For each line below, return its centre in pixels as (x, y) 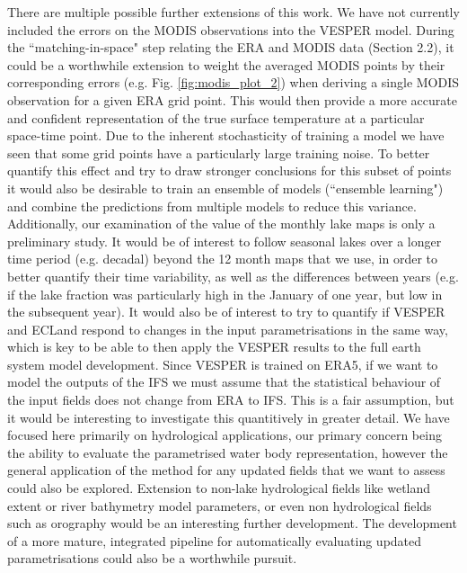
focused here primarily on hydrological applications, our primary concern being (225, 435)
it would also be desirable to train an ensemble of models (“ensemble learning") (225, 188)
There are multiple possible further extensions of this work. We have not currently (233, 12)
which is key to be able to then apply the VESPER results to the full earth (214, 347)
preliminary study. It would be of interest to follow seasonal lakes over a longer (225, 241)
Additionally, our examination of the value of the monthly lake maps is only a (221, 224)
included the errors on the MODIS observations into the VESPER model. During (231, 29)
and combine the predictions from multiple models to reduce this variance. (212, 206)
